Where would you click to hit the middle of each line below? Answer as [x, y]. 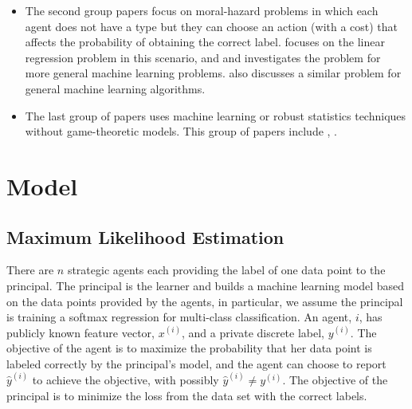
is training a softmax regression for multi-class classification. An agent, [179, 317]
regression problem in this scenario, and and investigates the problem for [203, 57]
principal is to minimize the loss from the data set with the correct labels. [187, 395]
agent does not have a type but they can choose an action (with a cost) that [212, 26]
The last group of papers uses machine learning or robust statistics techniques [216, 115]
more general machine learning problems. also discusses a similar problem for [213, 73]
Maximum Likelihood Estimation [145, 236]
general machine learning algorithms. [115, 88]
